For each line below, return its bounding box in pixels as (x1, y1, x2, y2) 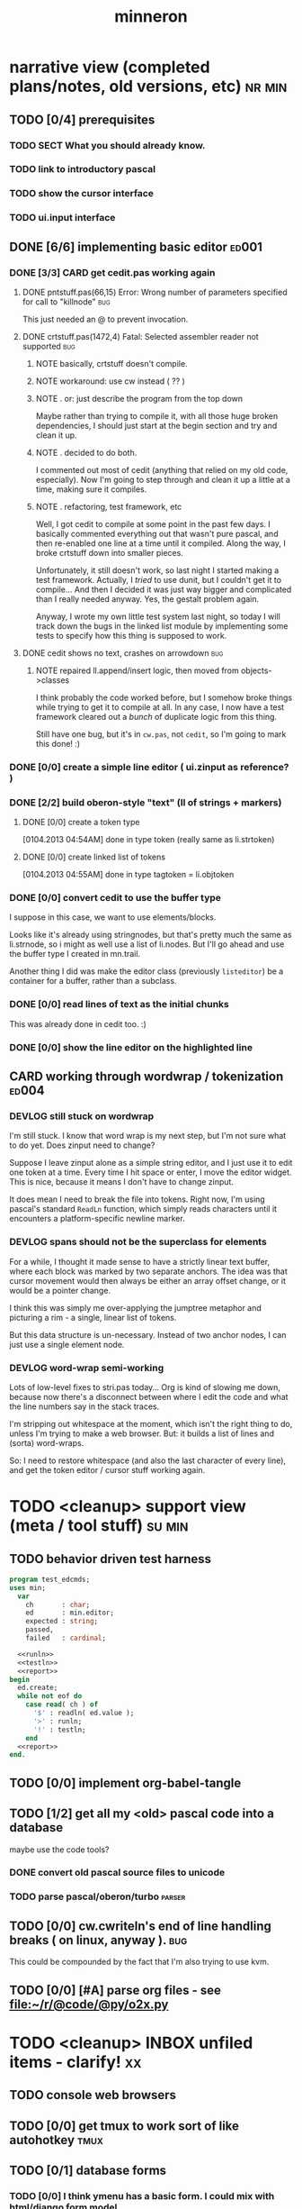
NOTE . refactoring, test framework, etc (35, 501, 182, 512)
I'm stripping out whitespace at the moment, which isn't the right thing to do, (9, 1418, 293, 1429)
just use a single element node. (9, 1339, 125, 1350)
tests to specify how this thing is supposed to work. (35, 630, 227, 641)
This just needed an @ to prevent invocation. (22, 314, 189, 324)
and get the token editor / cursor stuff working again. (9, 1464, 206, 1475)
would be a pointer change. (9, 1285, 111, 1295)
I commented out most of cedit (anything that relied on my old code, (35, 464, 289, 475)
